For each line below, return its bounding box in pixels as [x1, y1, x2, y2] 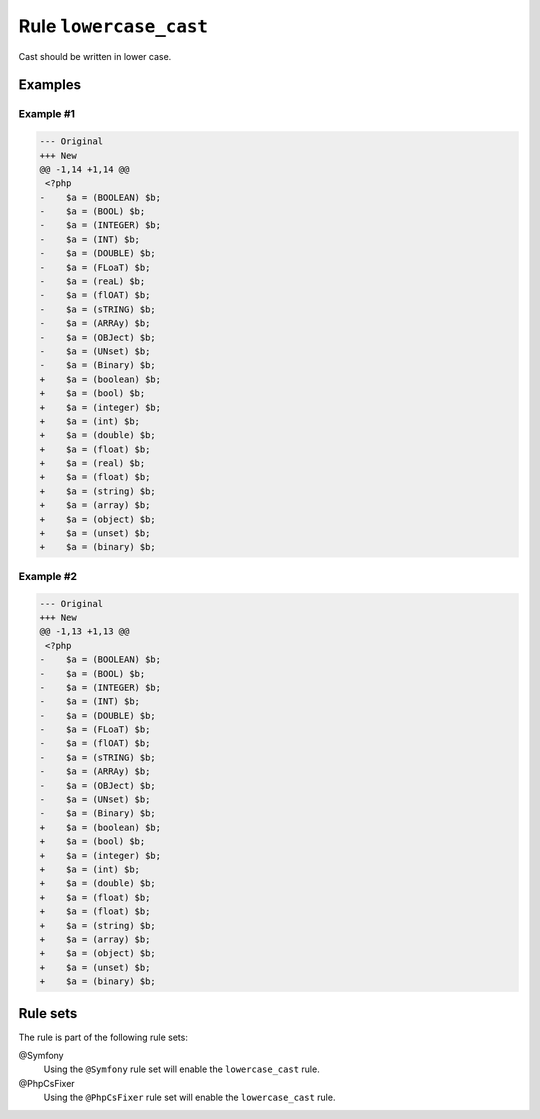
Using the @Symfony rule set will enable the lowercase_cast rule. [43, 1063, 320, 1075]
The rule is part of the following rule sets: [18, 1031, 189, 1043]
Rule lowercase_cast [18, 15, 209, 37]
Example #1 [18, 107, 75, 121]
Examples [18, 76, 82, 94]
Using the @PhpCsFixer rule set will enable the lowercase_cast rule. [43, 1091, 336, 1104]
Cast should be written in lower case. [18, 50, 172, 62]
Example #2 [18, 569, 78, 583]
